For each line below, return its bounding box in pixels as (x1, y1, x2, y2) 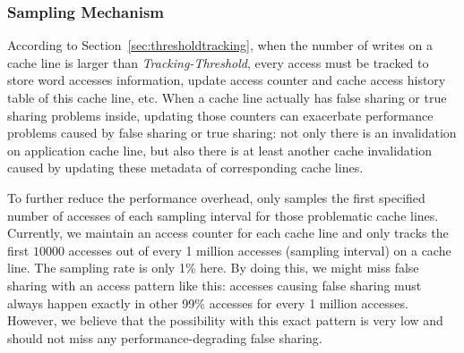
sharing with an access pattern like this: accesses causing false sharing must (7, 275, 422, 294)
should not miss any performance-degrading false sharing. (7, 328, 322, 347)
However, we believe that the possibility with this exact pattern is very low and (7, 311, 443, 330)
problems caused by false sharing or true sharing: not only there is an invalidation (7, 123, 457, 142)
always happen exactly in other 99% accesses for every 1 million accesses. (7, 293, 408, 312)
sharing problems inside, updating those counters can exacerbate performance (7, 105, 434, 124)
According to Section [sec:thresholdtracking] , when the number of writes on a (7, 36, 433, 55)
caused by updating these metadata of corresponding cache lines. (7, 158, 364, 177)
